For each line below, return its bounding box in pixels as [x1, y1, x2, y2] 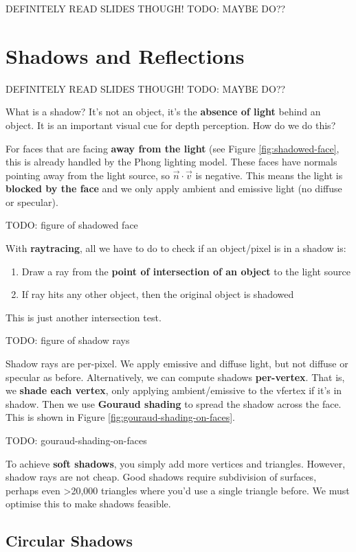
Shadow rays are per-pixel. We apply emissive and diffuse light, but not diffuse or [5, 356, 348, 371]
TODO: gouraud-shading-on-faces [5, 433, 147, 447]
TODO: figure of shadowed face [5, 218, 138, 232]
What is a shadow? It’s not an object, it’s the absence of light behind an [5, 104, 321, 119]
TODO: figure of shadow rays [5, 333, 130, 347]
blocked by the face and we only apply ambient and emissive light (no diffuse [5, 181, 342, 196]
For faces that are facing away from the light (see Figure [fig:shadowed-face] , [5, 141, 340, 155]
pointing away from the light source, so [5, 168, 170, 182]
